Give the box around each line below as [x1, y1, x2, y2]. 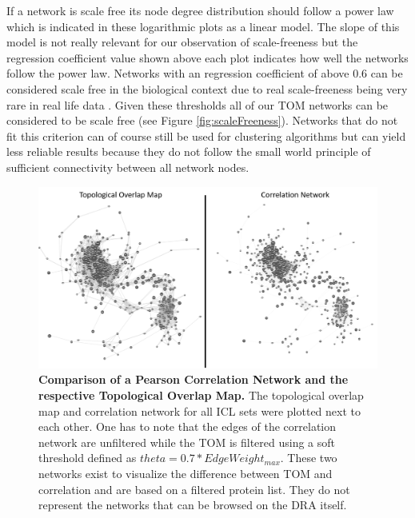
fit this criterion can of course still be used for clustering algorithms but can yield [6, 127, 406, 144]
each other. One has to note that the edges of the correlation [38, 418, 337, 435]
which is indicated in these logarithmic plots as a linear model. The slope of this [6, 18, 400, 34]
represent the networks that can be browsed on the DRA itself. [38, 496, 347, 513]
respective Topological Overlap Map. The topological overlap [38, 387, 364, 404]
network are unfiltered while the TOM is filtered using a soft [38, 433, 335, 450]
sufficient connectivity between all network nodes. [6, 158, 249, 175]
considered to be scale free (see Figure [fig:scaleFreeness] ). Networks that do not [6, 112, 398, 129]
